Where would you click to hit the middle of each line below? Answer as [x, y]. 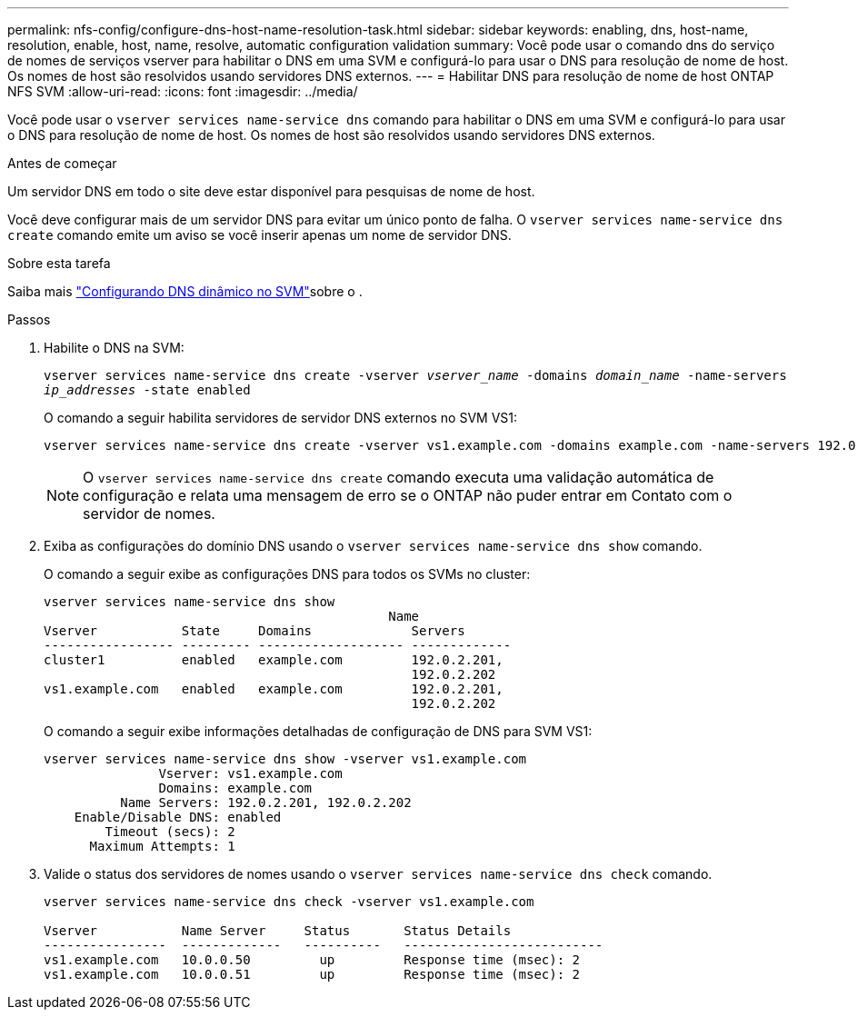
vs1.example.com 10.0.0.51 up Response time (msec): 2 [312, 974]
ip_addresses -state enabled [147, 390]
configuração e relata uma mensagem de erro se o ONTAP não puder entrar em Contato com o [408, 495]
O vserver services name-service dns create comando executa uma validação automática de [399, 477]
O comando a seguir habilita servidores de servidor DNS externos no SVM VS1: [281, 418]
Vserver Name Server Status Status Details [278, 931]
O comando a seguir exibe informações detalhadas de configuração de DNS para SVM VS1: [318, 731]
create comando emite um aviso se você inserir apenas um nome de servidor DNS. [259, 235]
